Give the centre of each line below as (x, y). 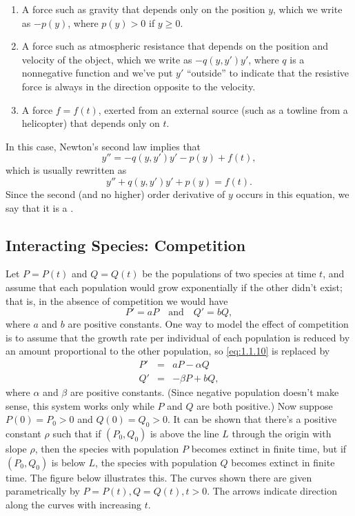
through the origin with (282, 433)
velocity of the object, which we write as (107, 59)
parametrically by (43, 491)
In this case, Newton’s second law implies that (103, 146)
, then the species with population (107, 448)
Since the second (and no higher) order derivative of (115, 193)
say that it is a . (40, 207)
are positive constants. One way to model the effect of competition (208, 324)
